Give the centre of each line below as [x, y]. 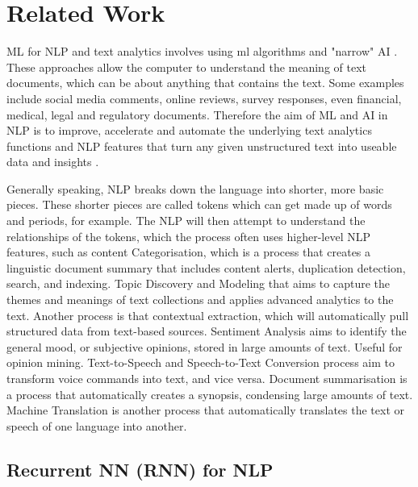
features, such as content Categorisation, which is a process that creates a [189, 252]
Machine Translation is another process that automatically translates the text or [205, 410]
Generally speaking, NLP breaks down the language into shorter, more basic [195, 188]
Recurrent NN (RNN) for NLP [140, 469]
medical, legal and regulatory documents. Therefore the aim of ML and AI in [197, 114]
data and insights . [53, 162]
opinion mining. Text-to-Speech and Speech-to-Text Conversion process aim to [201, 362]
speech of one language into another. [97, 425]
